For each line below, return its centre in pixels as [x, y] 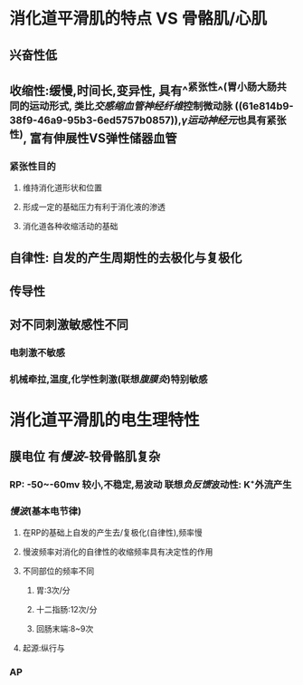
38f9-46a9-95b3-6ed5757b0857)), [95, 120]
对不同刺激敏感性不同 [69, 325]
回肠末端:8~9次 [65, 629]
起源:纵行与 [43, 648]
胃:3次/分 [53, 591]
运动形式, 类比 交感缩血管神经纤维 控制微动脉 [131, 106]
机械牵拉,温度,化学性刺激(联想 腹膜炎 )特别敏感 [109, 380]
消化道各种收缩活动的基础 [70, 227]
